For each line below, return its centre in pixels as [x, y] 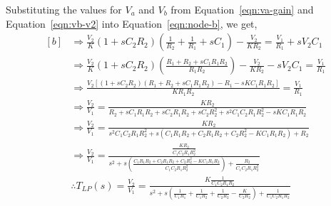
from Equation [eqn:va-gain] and [242, 9]
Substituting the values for [64, 9]
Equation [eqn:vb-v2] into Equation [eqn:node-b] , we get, [132, 23]
